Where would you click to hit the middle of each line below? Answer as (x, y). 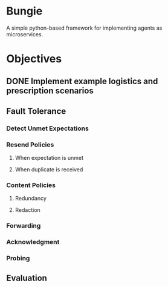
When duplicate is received (49, 170)
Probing (18, 259)
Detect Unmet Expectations (47, 128)
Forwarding (24, 226)
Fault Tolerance (36, 111)
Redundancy (31, 199)
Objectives (34, 59)
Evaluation (27, 278)
